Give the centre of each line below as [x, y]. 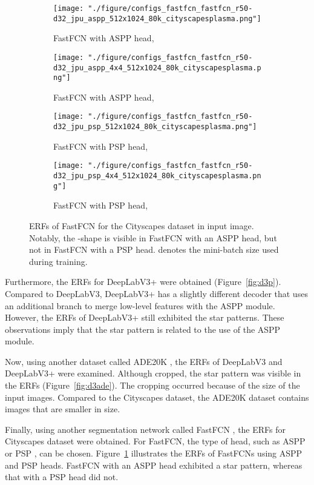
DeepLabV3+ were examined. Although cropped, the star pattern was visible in [153, 373]
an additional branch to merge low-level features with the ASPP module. [140, 305]
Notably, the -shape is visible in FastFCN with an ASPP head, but [153, 237]
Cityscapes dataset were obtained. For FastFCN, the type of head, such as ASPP [155, 441]
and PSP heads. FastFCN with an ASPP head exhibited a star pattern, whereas [154, 465]
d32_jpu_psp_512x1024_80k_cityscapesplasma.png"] [155, 127]
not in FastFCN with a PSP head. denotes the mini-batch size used [154, 249]
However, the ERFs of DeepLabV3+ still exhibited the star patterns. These [145, 317]
